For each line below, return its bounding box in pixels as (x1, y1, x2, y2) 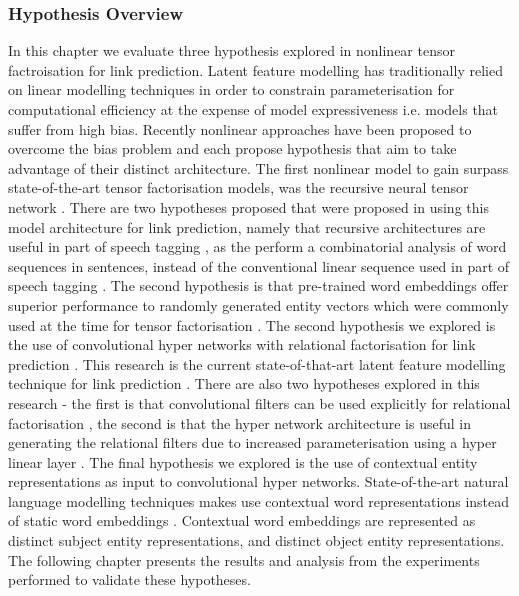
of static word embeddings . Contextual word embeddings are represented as (8, 510, 476, 531)
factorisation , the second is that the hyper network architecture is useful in (8, 412, 471, 433)
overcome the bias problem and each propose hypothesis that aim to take (8, 138, 457, 159)
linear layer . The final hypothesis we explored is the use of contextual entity (8, 451, 478, 472)
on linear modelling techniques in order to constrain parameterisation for (8, 79, 455, 100)
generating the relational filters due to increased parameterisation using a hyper (8, 432, 497, 453)
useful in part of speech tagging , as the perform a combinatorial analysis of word (8, 236, 507, 257)
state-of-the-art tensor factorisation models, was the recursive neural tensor (8, 177, 469, 198)
